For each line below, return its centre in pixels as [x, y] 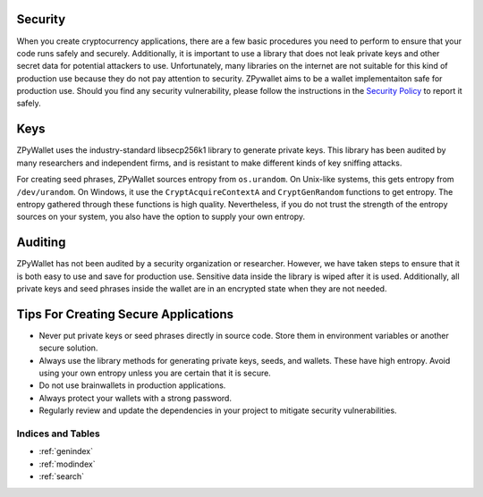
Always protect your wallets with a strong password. [136, 398]
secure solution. [68, 348]
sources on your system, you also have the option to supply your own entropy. [161, 217]
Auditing [41, 243]
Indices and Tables [58, 434]
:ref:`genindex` [66, 451]
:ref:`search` [62, 476]
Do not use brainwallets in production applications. [132, 385]
